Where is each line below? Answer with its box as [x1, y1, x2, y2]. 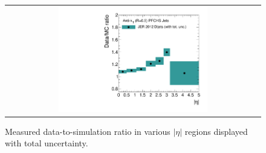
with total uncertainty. [5, 137, 88, 149]
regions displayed [184, 125, 248, 137]
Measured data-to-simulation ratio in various [5, 125, 170, 137]
